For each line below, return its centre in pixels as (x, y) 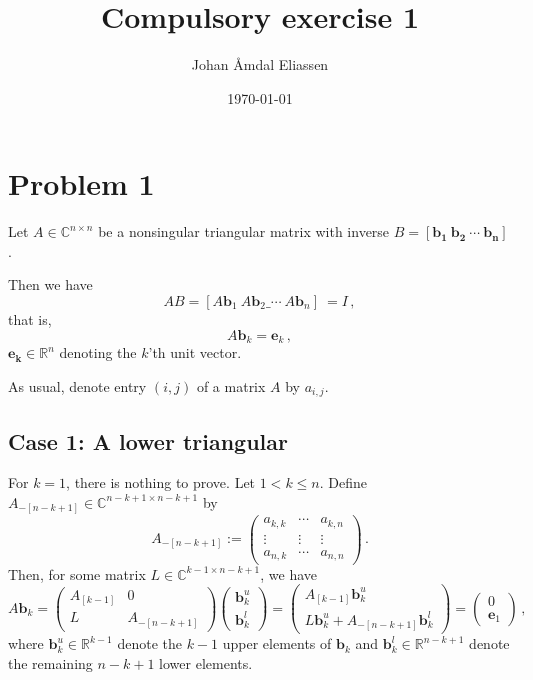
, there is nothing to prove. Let (161, 482)
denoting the (98, 352)
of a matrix (231, 385)
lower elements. (206, 662)
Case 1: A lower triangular (148, 440)
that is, (30, 319)
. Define (343, 482)
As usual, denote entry (77, 385)
